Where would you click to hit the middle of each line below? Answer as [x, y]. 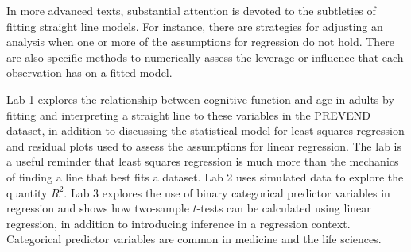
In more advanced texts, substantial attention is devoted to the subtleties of [191, 10]
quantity [27, 192]
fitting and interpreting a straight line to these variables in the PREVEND [188, 115]
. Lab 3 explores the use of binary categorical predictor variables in [227, 192]
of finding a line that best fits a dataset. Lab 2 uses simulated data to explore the [205, 176]
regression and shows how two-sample [98, 208]
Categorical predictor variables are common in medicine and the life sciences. [194, 239]
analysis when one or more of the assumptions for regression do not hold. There [201, 42]
